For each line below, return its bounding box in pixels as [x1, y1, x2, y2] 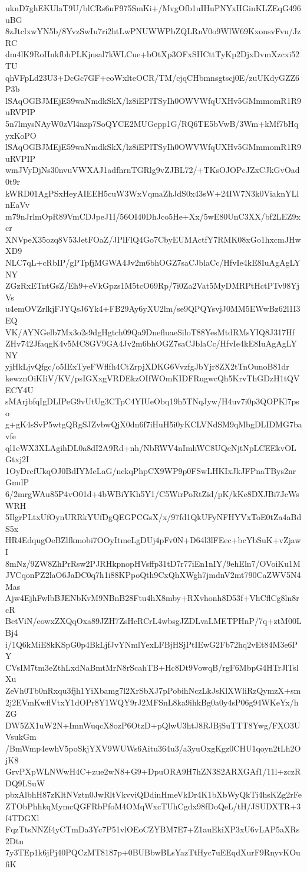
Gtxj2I [5, 453, 29, 465]
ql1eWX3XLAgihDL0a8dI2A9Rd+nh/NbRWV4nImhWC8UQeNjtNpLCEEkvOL [5, 441, 296, 453]
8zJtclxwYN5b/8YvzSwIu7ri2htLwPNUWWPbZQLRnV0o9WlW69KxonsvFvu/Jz [5, 25, 301, 37]
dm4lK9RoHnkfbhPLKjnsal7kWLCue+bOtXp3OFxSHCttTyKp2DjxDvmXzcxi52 [5, 48, 300, 60]
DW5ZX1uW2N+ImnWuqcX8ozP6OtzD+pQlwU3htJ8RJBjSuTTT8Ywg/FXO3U [5, 718, 301, 731]
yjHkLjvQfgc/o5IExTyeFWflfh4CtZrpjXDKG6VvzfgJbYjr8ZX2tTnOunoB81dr [5, 360, 289, 373]
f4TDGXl [5, 811, 39, 824]
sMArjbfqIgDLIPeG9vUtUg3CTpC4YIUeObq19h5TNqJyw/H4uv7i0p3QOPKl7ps [5, 395, 299, 407]
